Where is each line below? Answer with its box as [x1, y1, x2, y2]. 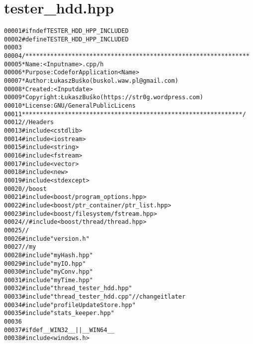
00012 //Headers [4, 119, 54, 126]
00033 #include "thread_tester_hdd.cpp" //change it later [4, 293, 186, 301]
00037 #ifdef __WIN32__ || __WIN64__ [4, 326, 114, 334]
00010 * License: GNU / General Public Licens [4, 102, 136, 110]
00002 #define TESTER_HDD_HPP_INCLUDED [4, 35, 129, 43]
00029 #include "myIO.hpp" [4, 260, 86, 267]
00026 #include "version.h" [4, 235, 89, 242]
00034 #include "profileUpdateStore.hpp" [4, 301, 136, 309]
